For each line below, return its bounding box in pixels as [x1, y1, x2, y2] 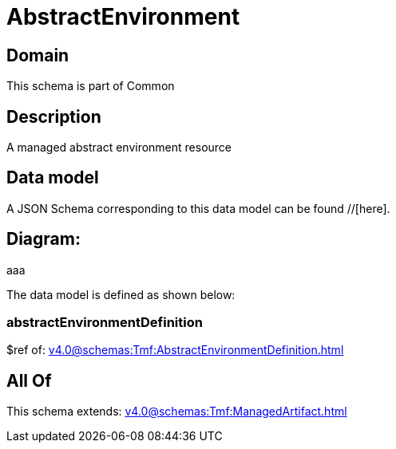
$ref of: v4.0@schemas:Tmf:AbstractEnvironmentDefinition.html [6, 343, 344, 357]
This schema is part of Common [6, 79, 175, 93]
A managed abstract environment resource [6, 140, 232, 155]
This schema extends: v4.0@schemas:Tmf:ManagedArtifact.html [6, 404, 347, 419]
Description [6, 106, 101, 127]
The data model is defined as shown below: [6, 287, 236, 301]
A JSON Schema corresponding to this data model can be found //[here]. [6, 201, 390, 215]
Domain [6, 45, 69, 65]
